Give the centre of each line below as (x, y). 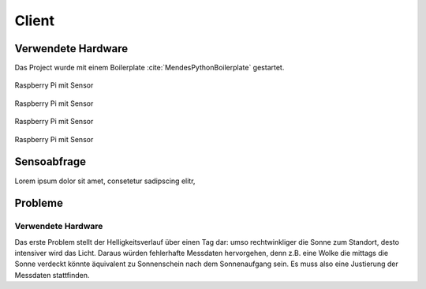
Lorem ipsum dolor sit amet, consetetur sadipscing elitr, (105, 181)
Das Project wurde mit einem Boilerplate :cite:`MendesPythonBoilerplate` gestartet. (149, 68)
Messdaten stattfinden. (52, 275)
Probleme (39, 203)
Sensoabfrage (50, 162)
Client (35, 21)
